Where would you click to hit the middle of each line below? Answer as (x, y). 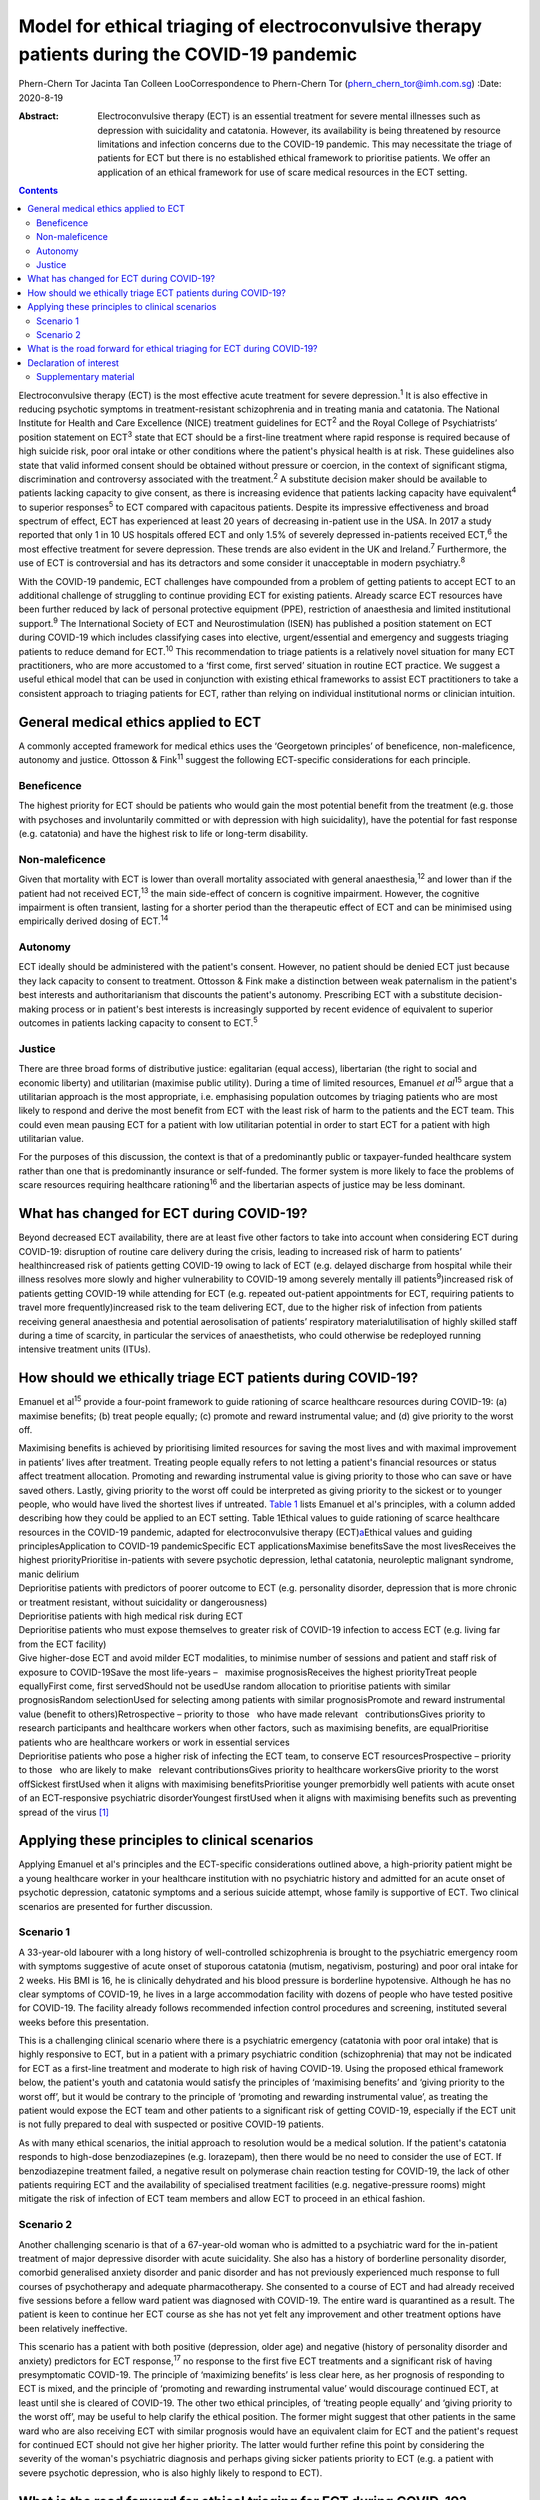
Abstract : (38, 116)
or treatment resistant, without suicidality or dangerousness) (143, 1602)
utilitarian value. (51, 1139)
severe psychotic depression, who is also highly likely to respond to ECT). (170, 2472)
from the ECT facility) (62, 1644)
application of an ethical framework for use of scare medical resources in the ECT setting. (282, 172)
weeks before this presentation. (83, 2022)
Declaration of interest (73, 362)
